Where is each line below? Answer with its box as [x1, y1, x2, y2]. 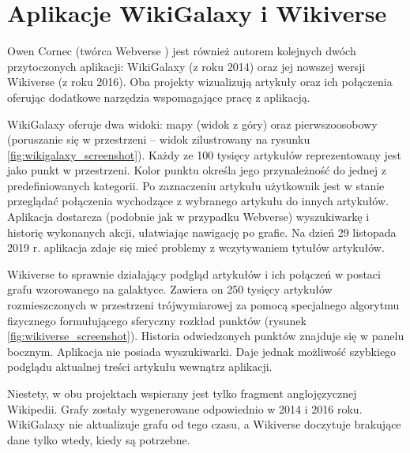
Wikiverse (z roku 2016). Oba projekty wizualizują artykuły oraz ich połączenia [7, 73, 393, 90]
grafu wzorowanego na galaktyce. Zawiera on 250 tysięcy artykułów [7, 281, 333, 298]
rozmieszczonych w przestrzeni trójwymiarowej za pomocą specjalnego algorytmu [7, 297, 400, 313]
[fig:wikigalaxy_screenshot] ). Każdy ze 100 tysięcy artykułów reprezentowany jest [7, 146, 402, 163]
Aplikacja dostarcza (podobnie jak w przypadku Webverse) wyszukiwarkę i [7, 208, 370, 225]
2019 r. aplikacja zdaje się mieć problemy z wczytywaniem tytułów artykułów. [7, 239, 385, 256]
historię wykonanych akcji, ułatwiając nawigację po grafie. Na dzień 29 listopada [7, 223, 397, 240]
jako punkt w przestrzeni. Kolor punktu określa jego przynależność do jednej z [7, 162, 386, 178]
